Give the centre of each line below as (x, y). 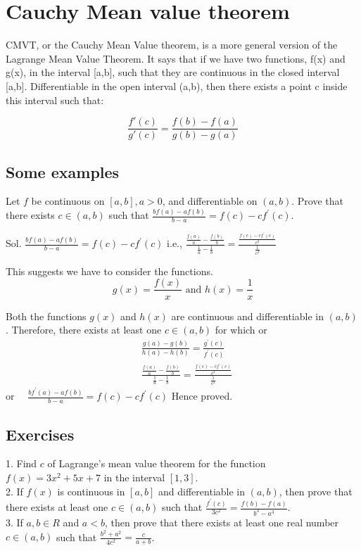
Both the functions (46, 316)
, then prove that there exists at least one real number (222, 522)
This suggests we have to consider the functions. (109, 271)
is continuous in (91, 491)
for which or (241, 330)
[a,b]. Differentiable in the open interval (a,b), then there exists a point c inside (177, 85)
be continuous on (68, 201)
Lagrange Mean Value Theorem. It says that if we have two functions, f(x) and (176, 58)
